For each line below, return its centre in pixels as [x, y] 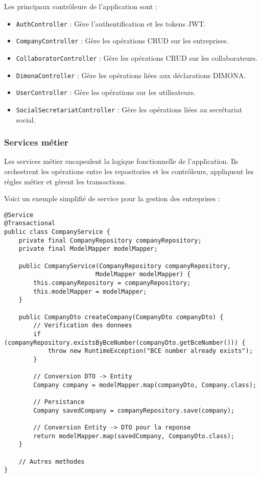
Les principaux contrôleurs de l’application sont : [81, 6]
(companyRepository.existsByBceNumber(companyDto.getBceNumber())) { [125, 342]
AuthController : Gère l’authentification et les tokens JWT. [111, 23]
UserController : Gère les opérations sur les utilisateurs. [106, 92]
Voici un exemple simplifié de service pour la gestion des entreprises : [112, 198]
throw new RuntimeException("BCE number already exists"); [150, 351]
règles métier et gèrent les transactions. [65, 181]
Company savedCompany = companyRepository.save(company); [134, 410]
